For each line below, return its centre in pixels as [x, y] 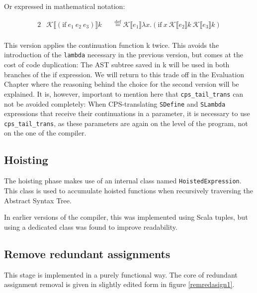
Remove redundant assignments [87, 253]
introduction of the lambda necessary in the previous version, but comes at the [124, 55]
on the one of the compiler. [45, 133]
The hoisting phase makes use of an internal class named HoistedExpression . [123, 181]
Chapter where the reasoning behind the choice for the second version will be [122, 84]
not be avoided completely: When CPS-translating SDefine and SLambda [115, 103]
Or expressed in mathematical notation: [65, 6]
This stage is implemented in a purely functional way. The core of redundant [121, 274]
